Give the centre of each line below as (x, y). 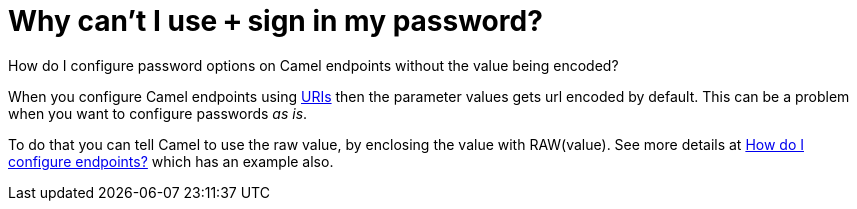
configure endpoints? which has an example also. (171, 161)
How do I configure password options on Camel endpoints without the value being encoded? (313, 65)
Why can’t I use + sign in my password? (275, 21)
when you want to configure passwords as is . (158, 113)
